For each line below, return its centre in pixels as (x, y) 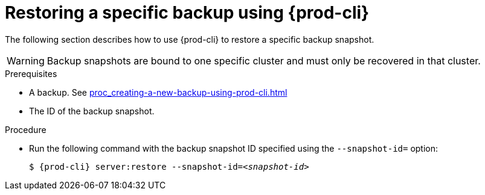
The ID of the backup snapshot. (92, 111)
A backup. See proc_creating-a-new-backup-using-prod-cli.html (158, 92)
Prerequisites (31, 73)
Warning (26, 60)
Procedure (26, 129)
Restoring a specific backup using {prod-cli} (187, 13)
